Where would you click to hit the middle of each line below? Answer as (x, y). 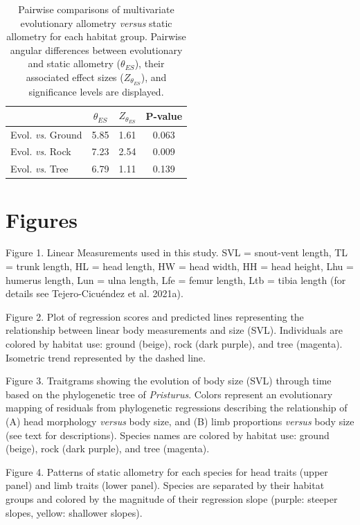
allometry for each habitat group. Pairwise (96, 36)
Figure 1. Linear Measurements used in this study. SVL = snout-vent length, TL (177, 252)
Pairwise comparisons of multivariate (96, 9)
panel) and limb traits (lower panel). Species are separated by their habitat (165, 485)
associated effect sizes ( (75, 77)
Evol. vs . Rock (41, 151)
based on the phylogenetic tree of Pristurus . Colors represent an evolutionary (169, 394)
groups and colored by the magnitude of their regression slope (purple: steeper (172, 498)
